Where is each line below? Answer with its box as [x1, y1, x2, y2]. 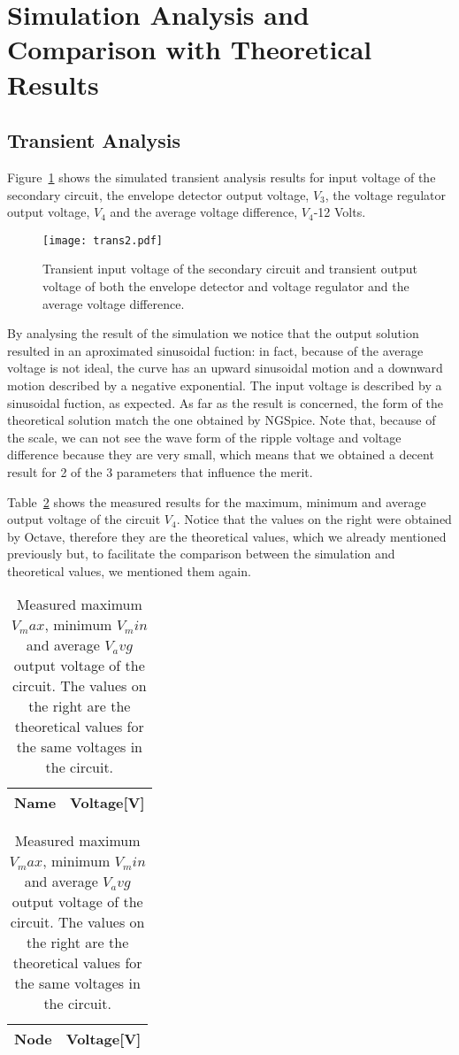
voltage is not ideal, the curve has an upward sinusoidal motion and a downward [7, 358, 443, 377]
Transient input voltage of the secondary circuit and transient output [42, 259, 417, 278]
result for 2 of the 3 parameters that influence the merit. [7, 462, 313, 481]
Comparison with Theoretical [7, 31, 372, 67]
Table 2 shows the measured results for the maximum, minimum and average [7, 492, 426, 511]
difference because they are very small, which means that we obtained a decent [7, 445, 434, 464]
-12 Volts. [313, 203, 366, 221]
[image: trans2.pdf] [42, 234, 164, 247]
